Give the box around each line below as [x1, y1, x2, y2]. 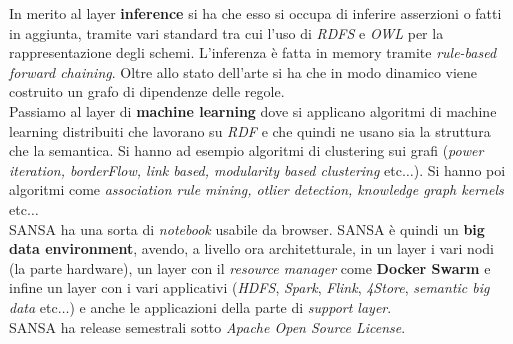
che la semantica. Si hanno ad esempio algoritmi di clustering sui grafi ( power [9, 140, 484, 161]
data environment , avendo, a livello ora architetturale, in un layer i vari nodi [9, 238, 494, 259]
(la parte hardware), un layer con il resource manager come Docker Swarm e [9, 257, 491, 278]
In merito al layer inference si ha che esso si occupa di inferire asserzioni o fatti [9, 3, 502, 23]
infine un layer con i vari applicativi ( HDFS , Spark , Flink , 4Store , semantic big [9, 277, 490, 298]
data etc [9, 296, 58, 317]
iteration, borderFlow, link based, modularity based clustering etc [9, 159, 402, 180]
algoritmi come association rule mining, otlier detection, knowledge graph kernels [9, 179, 504, 200]
